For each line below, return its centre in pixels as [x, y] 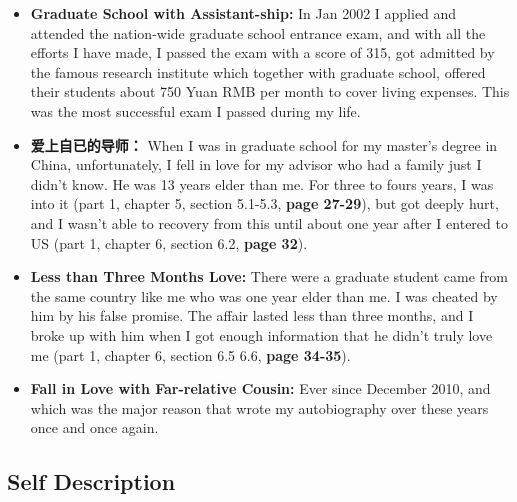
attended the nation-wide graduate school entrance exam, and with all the [258, 32]
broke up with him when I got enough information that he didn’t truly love [261, 334]
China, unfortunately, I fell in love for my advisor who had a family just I [256, 164]
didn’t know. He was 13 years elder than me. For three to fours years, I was [262, 183]
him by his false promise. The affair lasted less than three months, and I [252, 315]
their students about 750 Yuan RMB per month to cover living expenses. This [270, 91]
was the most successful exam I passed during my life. [195, 110]
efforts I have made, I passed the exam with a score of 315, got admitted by [262, 52]
